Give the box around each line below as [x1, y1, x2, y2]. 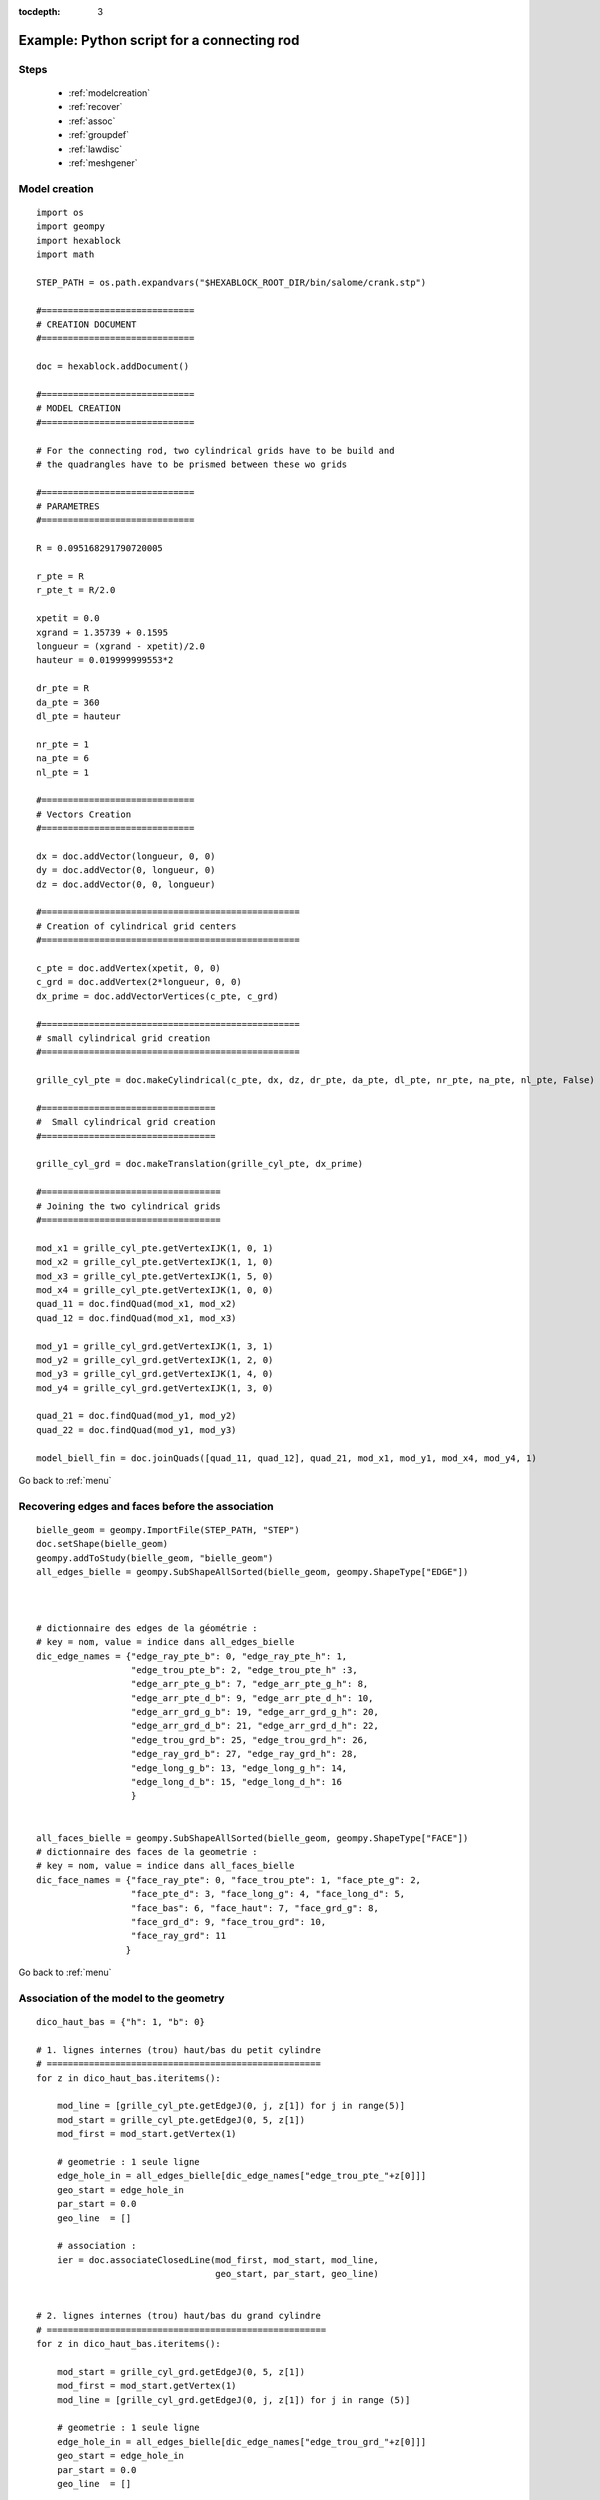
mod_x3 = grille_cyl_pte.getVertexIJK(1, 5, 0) [36, 1270, 274, 1282]
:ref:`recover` [68, 101, 123, 113]
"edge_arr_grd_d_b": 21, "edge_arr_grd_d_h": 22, [130, 1720, 379, 1732]
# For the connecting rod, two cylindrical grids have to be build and [36, 445, 395, 456]
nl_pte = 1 [36, 766, 90, 778]
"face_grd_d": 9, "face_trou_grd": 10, [130, 1916, 327, 1927]
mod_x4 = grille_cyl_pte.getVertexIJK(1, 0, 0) [36, 1284, 274, 1295]
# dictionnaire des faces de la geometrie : [36, 1846, 259, 1857]
